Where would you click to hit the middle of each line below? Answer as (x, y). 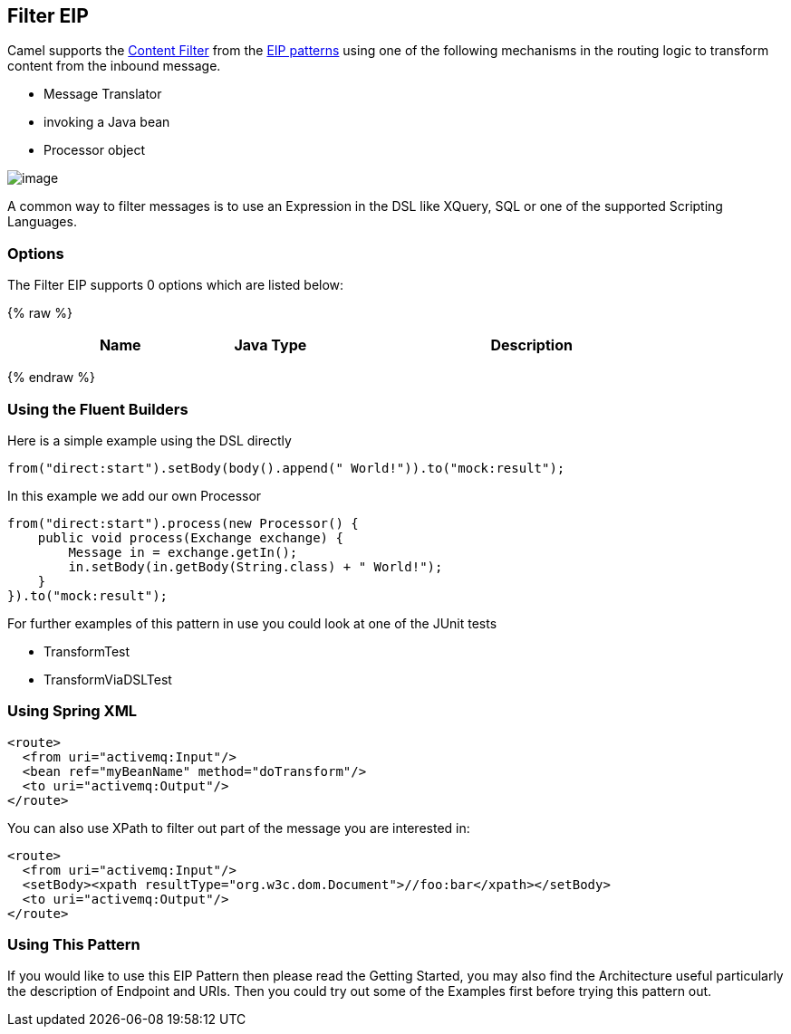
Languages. (42, 222)
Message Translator (103, 94)
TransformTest (87, 651)
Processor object (95, 150)
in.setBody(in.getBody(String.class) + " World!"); (256, 566)
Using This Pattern (74, 945)
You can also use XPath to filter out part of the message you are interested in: (239, 828)
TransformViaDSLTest (108, 679)
